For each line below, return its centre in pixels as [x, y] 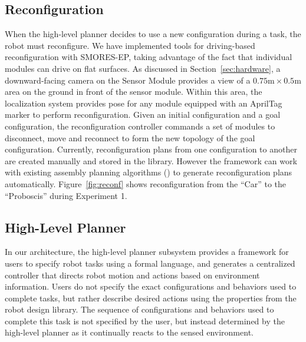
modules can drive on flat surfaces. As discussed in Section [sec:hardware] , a [143, 68]
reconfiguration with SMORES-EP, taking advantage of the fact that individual [149, 57]
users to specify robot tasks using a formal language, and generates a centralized [150, 263]
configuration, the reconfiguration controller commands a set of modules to [140, 126]
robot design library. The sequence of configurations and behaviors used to [139, 309]
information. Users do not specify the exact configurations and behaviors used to [151, 286]
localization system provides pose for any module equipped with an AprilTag [144, 103]
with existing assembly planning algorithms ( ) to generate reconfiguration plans [149, 172]
